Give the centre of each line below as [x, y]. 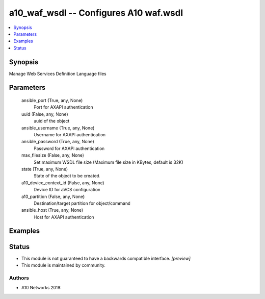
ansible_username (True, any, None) [58, 128]
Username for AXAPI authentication [69, 134]
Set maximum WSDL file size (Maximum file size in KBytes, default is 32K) [108, 162]
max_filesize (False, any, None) [53, 155]
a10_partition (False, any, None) [53, 197]
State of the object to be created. [67, 176]
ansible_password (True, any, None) [58, 142]
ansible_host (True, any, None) [52, 210]
